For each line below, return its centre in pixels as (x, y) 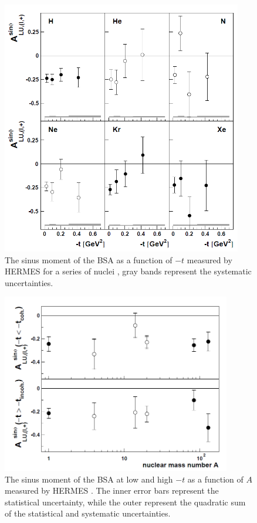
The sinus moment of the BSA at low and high (89, 479)
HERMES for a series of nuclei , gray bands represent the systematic (128, 271)
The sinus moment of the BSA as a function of (89, 259)
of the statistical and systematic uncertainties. (88, 513)
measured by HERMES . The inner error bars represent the (112, 490)
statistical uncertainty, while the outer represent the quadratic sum (125, 502)
